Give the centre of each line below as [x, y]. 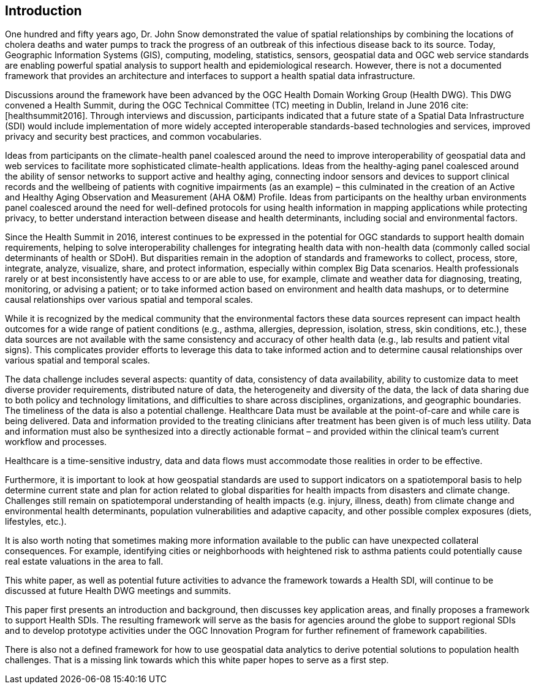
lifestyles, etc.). [36, 522]
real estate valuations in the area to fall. [84, 561]
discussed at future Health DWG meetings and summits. [118, 591]
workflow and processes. [56, 442]
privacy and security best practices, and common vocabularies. [133, 137]
